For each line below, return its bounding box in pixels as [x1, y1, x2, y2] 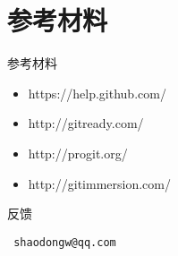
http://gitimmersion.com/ [28, 174, 171, 192]
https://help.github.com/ [28, 83, 166, 102]
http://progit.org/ [28, 143, 128, 162]
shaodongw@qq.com [13, 235, 116, 249]
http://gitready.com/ [28, 114, 144, 132]
